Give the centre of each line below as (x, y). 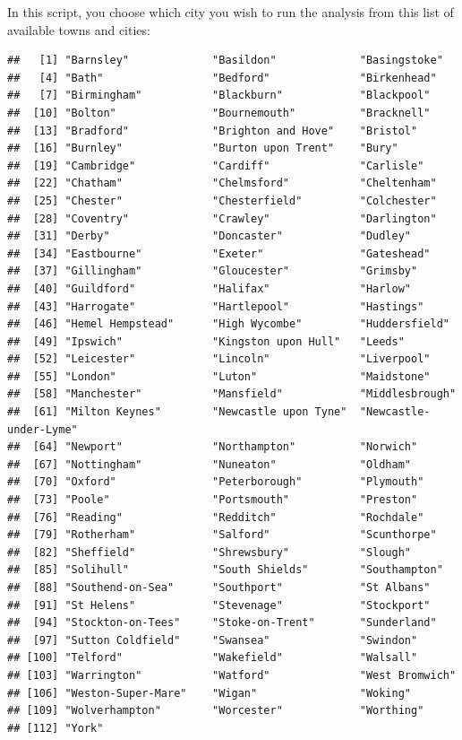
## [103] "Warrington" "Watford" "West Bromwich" (232, 675)
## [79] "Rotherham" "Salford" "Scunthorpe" (222, 535)
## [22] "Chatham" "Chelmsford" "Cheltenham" (222, 183)
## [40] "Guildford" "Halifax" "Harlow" (210, 288)
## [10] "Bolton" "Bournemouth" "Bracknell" (219, 113)
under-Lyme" (43, 429)
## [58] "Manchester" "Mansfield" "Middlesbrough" (232, 394)
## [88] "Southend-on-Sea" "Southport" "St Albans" (219, 588)
